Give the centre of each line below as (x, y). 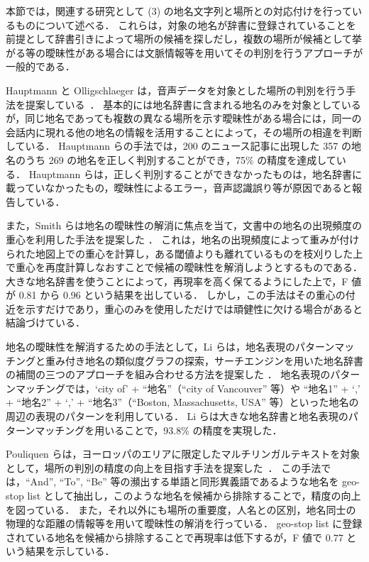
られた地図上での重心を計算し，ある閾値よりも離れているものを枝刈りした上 (184, 253)
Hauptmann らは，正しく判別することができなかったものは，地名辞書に (195, 173)
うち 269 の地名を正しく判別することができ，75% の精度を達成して (181, 159)
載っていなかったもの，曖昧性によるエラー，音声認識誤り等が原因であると (179, 188)
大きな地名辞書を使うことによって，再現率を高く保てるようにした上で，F (177, 281)
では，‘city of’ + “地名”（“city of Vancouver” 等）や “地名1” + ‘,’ (213, 388)
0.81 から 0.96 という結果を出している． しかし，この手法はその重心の (182, 295)
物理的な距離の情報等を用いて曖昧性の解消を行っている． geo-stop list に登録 (184, 523)
